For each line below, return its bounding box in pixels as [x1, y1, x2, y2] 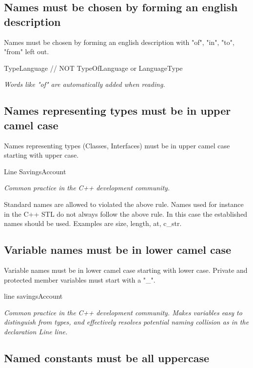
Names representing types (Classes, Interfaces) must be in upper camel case [4, 140, 230, 150]
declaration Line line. [4, 326, 68, 336]
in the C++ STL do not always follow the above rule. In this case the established [4, 208, 248, 219]
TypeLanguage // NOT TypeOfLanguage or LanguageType [4, 62, 183, 73]
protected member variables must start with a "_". [4, 274, 156, 285]
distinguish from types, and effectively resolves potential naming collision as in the [4, 317, 249, 327]
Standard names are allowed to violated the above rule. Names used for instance [4, 199, 244, 209]
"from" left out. [4, 46, 49, 57]
